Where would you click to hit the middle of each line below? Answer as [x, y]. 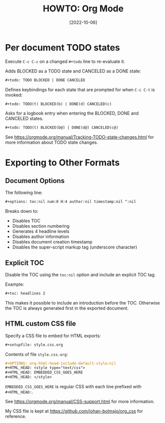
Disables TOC [26, 221]
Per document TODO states [63, 47]
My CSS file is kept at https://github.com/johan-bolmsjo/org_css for [74, 411]
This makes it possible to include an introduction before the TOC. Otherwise [82, 302]
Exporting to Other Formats [62, 162]
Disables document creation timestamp [52, 242]
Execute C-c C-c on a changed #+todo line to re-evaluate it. [65, 61]
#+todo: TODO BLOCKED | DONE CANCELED [45, 80]
